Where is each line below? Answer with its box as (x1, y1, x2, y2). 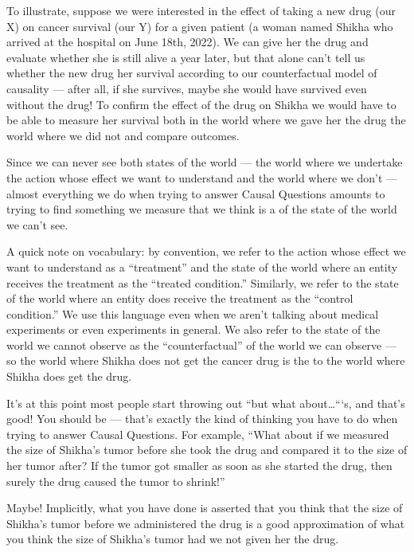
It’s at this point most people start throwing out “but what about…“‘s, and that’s (6, 394, 405, 411)
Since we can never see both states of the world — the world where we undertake (6, 154, 403, 170)
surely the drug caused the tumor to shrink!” (6, 472, 225, 489)
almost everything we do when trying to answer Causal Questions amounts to (6, 185, 385, 202)
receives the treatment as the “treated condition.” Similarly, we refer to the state (6, 274, 399, 291)
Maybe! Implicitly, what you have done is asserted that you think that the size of (6, 499, 403, 516)
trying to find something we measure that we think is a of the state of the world (6, 201, 397, 217)
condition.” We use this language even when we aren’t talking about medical (6, 305, 379, 322)
